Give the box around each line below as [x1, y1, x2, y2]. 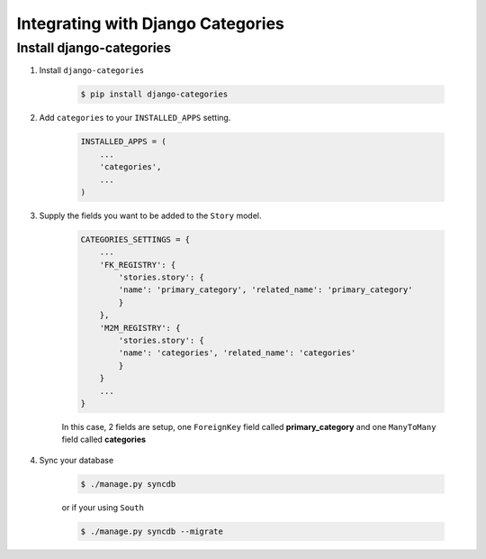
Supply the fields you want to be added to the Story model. [39, 210, 262, 221]
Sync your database [39, 454, 114, 465]
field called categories [61, 434, 147, 445]
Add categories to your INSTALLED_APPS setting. [39, 113, 231, 124]
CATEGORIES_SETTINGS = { [80, 234, 191, 244]
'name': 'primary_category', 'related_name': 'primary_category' [118, 285, 413, 295]
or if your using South [61, 501, 144, 513]
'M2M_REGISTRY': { [99, 323, 181, 333]
